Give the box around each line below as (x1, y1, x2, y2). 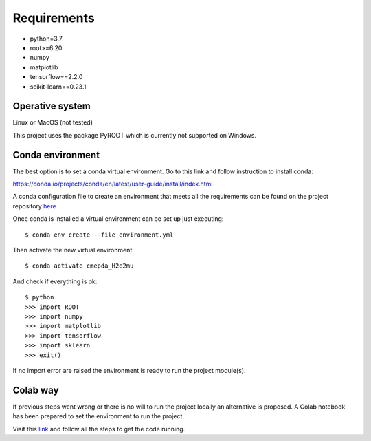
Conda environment (12, 149, 100, 161)
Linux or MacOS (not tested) (12, 118, 93, 127)
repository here (12, 202, 56, 210)
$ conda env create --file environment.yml (25, 230, 174, 239)
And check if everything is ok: (12, 277, 98, 286)
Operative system (12, 100, 91, 112)
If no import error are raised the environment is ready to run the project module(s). (12, 366, 246, 374)
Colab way (12, 384, 59, 396)
